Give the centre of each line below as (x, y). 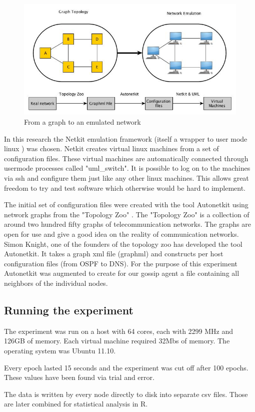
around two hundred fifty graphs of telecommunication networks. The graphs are (127, 224)
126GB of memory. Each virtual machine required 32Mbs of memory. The (117, 341)
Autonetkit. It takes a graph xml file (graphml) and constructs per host (114, 254)
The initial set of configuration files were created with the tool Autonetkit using (126, 204)
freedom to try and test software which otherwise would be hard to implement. (125, 187)
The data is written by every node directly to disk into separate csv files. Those (126, 394)
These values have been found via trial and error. (79, 377)
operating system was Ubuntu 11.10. (60, 350)
